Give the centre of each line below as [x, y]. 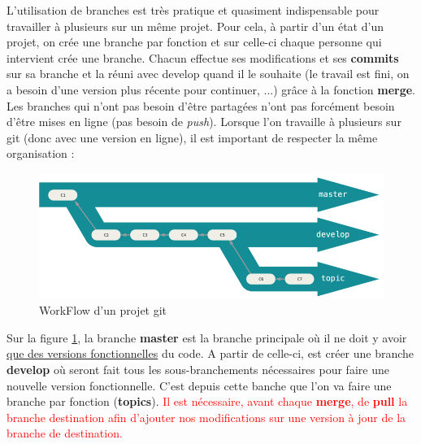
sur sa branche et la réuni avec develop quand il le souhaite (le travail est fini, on [208, 74]
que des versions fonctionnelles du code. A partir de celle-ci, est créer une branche [210, 353]
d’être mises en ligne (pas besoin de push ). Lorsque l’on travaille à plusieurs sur [204, 122]
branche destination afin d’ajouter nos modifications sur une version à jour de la [206, 417]
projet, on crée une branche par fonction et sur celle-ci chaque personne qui [194, 42]
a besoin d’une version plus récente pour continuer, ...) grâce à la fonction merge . [211, 89]
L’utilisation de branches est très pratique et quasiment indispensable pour [193, 10]
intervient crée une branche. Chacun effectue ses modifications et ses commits [203, 57]
